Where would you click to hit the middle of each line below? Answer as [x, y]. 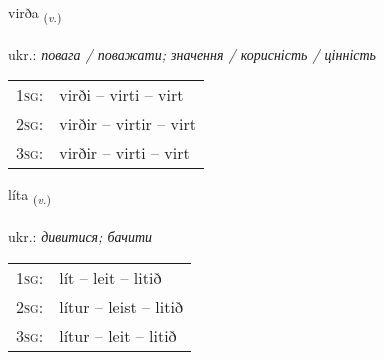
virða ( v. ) [35, 13]
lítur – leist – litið [121, 306]
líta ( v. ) [29, 196]
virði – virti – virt [121, 95]
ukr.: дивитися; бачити [80, 236]
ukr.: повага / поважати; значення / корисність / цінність [192, 53]
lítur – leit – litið [118, 335]
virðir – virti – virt [124, 153]
